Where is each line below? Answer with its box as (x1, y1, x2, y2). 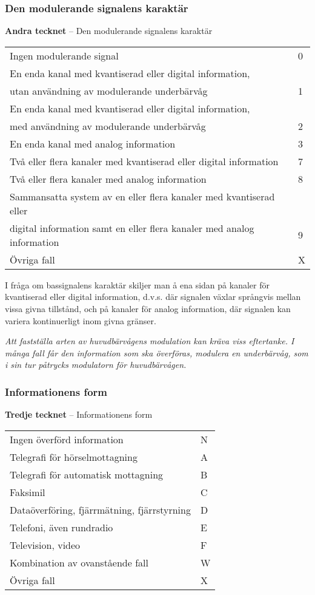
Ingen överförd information (10, 432, 124, 446)
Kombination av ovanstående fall (10, 555, 148, 569)
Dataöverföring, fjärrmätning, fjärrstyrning (10, 502, 191, 517)
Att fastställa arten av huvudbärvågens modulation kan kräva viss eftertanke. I (5, 335, 294, 347)
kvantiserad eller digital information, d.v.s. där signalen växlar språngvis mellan (5, 290, 301, 303)
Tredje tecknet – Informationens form (5, 408, 153, 421)
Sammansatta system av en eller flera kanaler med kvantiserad (10, 189, 275, 203)
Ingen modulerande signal (10, 48, 119, 63)
